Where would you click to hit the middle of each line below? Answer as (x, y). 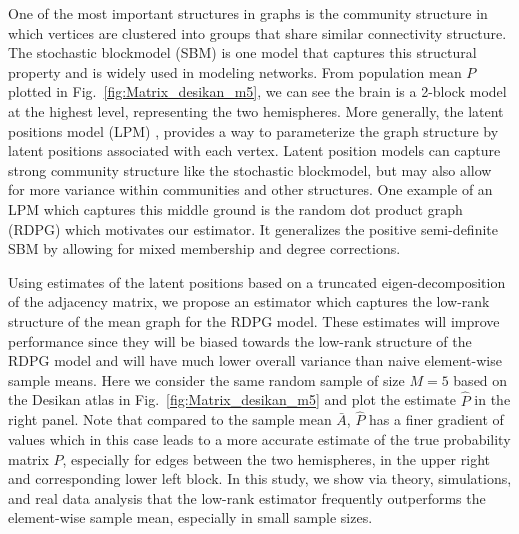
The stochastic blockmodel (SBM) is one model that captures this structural (242, 52)
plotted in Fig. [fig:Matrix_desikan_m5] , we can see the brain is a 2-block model (257, 91)
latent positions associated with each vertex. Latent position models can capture (254, 150)
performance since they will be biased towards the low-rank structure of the (240, 340)
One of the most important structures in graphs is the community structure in (248, 13)
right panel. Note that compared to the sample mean (170, 419)
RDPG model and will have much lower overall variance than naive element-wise (255, 360)
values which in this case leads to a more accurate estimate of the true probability (259, 438)
